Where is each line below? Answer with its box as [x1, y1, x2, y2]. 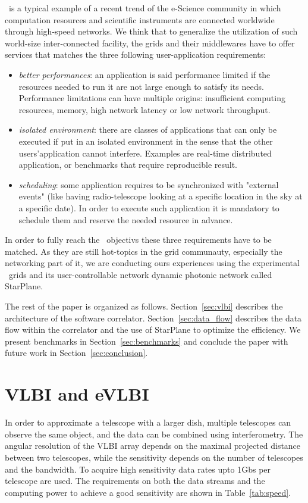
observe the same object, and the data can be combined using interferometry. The [5, 427, 303, 440]
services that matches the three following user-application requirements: [5, 48, 266, 61]
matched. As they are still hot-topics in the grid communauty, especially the [5, 245, 282, 257]
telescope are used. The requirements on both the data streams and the [5, 474, 265, 487]
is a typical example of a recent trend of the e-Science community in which [8, 2, 281, 14]
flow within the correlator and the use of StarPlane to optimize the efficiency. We [5, 323, 301, 336]
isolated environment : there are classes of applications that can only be [18, 123, 277, 136]
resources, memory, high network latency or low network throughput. [18, 103, 271, 115]
